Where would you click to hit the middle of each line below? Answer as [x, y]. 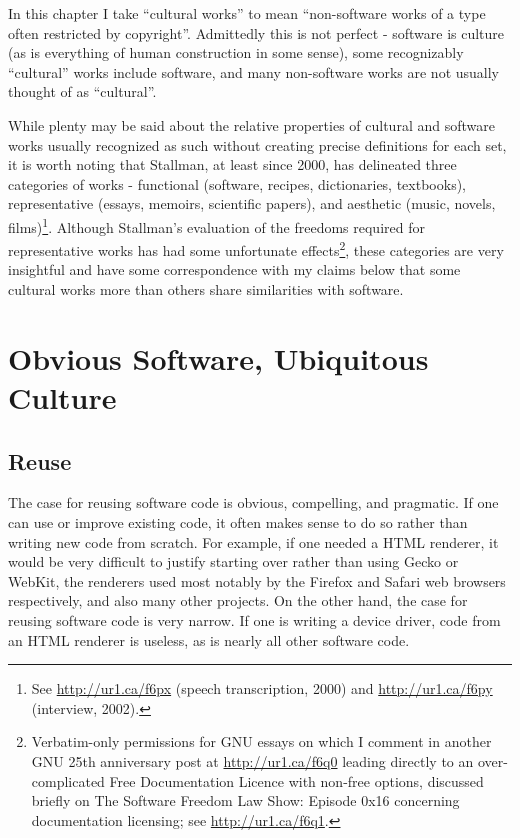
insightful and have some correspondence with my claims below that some [234, 269]
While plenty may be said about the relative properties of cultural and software [251, 124]
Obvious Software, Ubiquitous [218, 357]
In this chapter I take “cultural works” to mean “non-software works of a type [247, 13]
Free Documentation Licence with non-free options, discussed [296, 780]
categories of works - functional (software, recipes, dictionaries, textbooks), [237, 183]
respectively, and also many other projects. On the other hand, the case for [238, 600]
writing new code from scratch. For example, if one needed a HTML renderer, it [253, 541]
